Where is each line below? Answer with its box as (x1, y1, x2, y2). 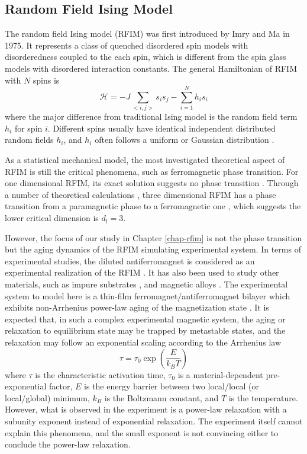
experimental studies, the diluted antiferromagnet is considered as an (5, 254, 255, 267)
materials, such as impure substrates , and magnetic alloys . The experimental (5, 278, 288, 290)
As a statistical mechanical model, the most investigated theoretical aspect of (5, 154, 285, 166)
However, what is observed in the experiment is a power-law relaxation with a (5, 403, 287, 415)
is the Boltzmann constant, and (104, 391, 219, 404)
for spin (14, 122, 43, 134)
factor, (49, 380, 73, 392)
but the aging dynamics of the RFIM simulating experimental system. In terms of (5, 243, 301, 255)
